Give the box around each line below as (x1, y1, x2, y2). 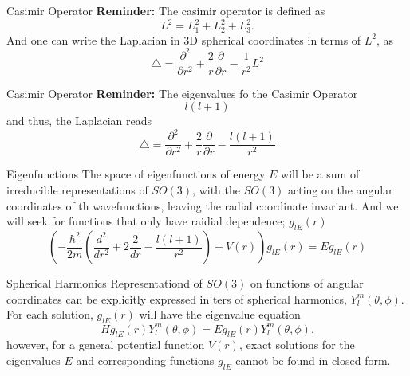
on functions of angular (250, 275, 364, 292)
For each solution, (6, 306, 93, 323)
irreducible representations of (6, 182, 148, 198)
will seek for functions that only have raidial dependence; (6, 213, 286, 229)
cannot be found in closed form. (235, 351, 391, 368)
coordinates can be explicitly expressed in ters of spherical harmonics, (6, 290, 347, 307)
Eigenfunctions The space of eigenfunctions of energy (6, 166, 266, 182)
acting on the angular (288, 182, 393, 198)
